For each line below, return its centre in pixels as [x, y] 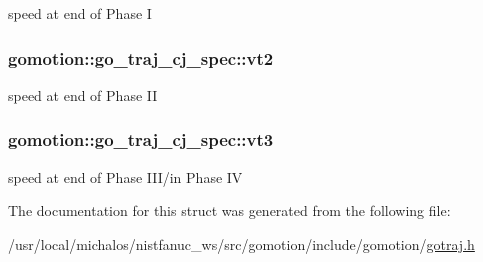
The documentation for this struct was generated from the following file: [229, 210]
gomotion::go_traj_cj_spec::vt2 [141, 57]
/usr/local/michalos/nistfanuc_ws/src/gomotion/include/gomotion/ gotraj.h [241, 243]
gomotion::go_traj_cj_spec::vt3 [141, 139]
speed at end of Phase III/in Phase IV [125, 176]
